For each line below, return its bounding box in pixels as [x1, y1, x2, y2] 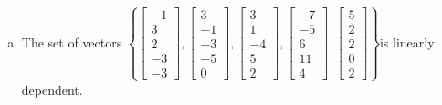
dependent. [21, 79, 83, 99]
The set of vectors [21, 32, 122, 51]
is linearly [379, 32, 435, 51]
